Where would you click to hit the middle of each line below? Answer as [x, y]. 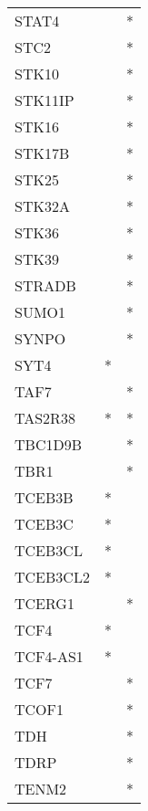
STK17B [42, 153]
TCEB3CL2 [52, 577]
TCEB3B [44, 497]
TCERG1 [44, 603]
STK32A [42, 206]
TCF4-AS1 [49, 656]
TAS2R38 [45, 418]
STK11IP [44, 100]
